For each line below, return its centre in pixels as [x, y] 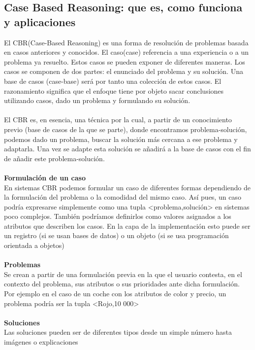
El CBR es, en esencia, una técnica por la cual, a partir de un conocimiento [118, 120]
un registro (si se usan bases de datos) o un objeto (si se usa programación [116, 235]
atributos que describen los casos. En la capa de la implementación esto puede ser [127, 226]
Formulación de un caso [45, 177]
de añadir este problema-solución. [54, 158]
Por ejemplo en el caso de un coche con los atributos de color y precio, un [115, 294]
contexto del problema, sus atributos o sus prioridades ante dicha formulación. [122, 284]
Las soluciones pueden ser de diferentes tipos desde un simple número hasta [118, 332]
